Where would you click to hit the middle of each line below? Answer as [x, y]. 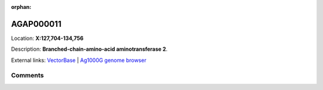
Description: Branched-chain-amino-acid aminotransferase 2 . [89, 49]
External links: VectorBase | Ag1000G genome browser [79, 60]
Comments [28, 76]
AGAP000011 [36, 24]
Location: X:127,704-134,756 [47, 38]
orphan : [21, 7]
